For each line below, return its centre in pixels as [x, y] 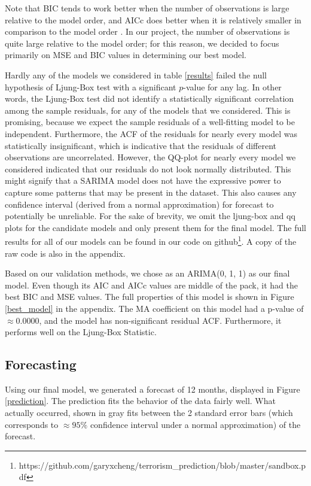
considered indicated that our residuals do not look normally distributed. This [148, 168]
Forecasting [41, 364]
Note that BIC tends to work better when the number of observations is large [147, 8]
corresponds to [32, 424]
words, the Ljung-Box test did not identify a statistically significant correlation [150, 98]
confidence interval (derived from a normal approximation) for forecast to [139, 204]
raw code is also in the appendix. [65, 253]
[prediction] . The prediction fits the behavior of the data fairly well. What [140, 401]
